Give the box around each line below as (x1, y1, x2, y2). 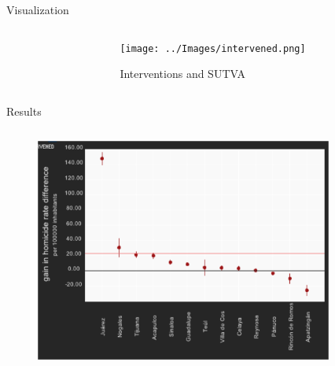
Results (6, 102, 42, 119)
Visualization (6, 2, 69, 17)
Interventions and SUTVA (120, 65, 245, 82)
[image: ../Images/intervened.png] (120, 43, 306, 54)
